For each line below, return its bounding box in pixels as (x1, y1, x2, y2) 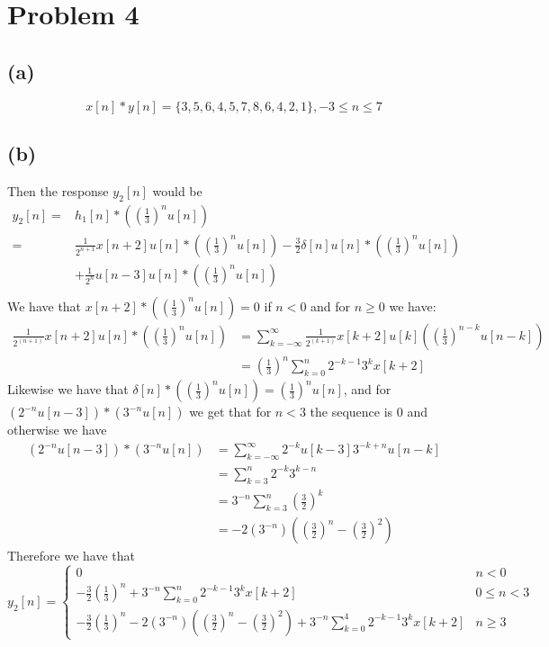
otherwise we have (7, 420, 107, 439)
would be (152, 181, 202, 200)
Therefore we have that (7, 546, 136, 565)
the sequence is (310, 402, 393, 421)
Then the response (7, 181, 109, 200)
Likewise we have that (7, 380, 129, 399)
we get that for (189, 402, 272, 421)
